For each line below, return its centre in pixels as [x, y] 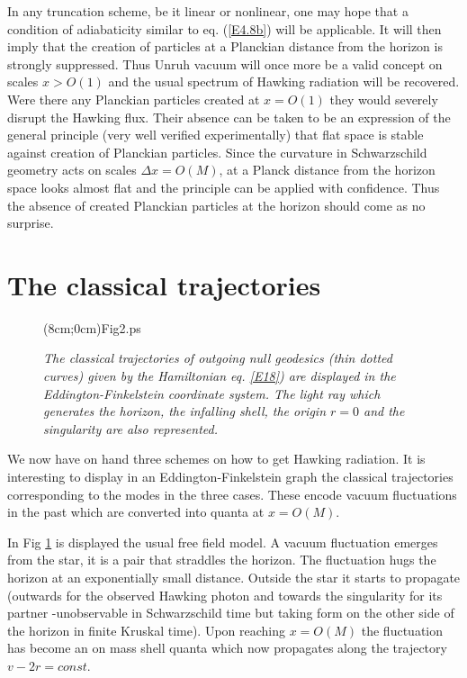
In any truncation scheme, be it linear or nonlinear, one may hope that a [208, 11]
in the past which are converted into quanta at [136, 512]
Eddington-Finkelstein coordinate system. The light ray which [212, 393]
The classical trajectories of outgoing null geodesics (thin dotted [218, 358]
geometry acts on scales [72, 170]
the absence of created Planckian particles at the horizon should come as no [216, 205]
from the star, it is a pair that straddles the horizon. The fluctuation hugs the [222, 560]
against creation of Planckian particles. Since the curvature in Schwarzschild [217, 152]
